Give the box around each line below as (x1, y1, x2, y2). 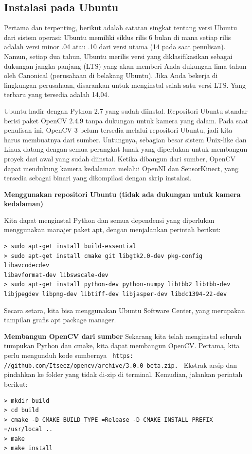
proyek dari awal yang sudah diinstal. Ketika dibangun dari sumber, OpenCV (4, 153, 236, 163)
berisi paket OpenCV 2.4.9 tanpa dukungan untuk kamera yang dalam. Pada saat (4, 115, 249, 125)
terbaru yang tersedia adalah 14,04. (4, 89, 109, 99)
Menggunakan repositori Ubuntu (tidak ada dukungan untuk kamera (4, 189, 241, 199)
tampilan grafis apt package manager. (4, 315, 116, 325)
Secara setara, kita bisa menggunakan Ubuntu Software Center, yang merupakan (4, 305, 245, 315)
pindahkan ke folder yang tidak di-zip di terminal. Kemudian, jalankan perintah (4, 369, 243, 379)
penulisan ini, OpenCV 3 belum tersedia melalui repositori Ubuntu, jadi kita (4, 125, 233, 135)
